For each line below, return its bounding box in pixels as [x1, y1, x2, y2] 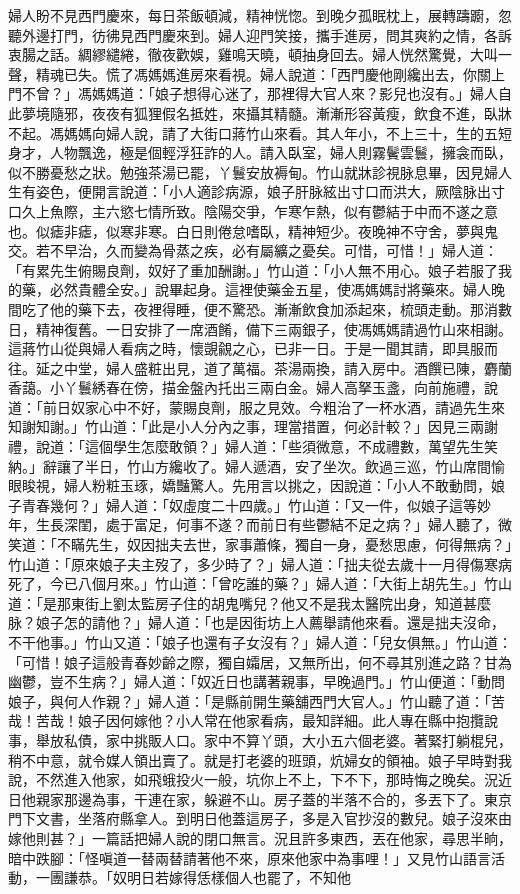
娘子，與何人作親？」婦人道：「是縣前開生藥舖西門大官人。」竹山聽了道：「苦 [8, 690, 505, 711]
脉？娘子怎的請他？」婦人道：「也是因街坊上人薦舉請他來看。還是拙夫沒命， [8, 612, 505, 633]
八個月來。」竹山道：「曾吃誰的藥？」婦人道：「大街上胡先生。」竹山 [77, 573, 512, 594]
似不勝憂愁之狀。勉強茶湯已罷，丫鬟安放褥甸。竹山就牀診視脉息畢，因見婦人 [8, 161, 512, 182]
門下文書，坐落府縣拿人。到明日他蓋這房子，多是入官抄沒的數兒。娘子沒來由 [8, 808, 512, 829]
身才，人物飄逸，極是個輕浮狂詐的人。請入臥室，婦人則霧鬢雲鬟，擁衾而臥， [8, 142, 512, 163]
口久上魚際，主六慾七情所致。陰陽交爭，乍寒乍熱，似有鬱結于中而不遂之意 [8, 200, 498, 221]
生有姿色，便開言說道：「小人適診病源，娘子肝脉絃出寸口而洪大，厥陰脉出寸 [8, 181, 505, 202]
